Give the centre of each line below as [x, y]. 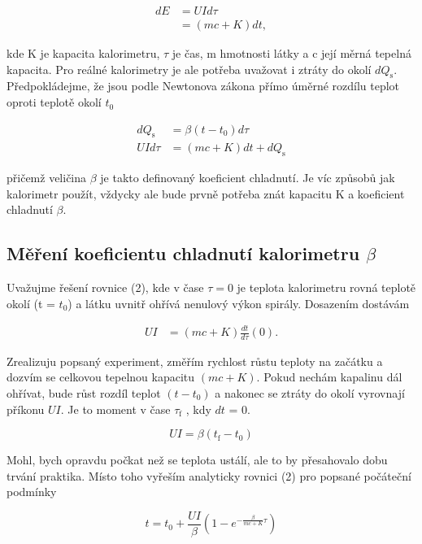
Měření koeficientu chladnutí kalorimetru [183, 253]
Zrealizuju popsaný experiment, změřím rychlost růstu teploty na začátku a [195, 361]
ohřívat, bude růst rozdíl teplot [84, 393]
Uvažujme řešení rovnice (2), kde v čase [105, 287]
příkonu [26, 409]
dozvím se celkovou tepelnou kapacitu [101, 377]
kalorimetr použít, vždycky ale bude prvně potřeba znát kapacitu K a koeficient [206, 193]
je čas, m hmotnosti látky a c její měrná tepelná [291, 53]
